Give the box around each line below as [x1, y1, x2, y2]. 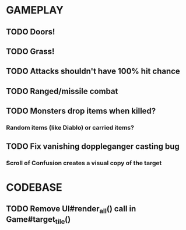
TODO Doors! [6, 27, 55, 37]
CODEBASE [6, 180, 62, 194]
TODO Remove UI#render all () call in [6, 204, 136, 215]
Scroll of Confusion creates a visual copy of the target [6, 159, 162, 167]
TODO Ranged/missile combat [6, 86, 118, 96]
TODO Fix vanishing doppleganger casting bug [6, 141, 180, 152]
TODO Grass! [6, 46, 55, 56]
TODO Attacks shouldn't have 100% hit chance [6, 67, 181, 76]
